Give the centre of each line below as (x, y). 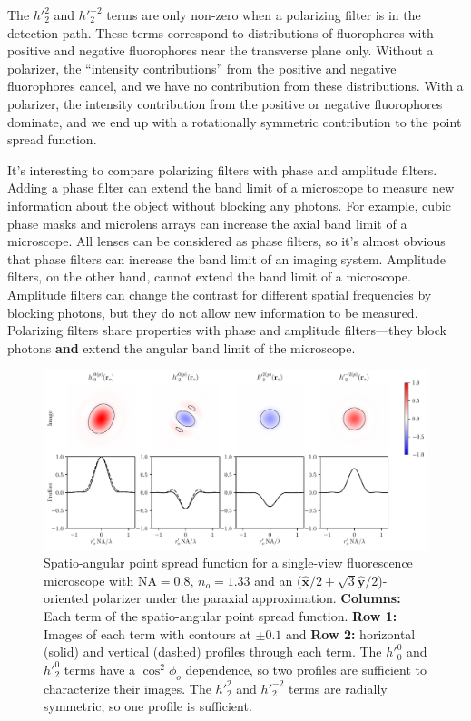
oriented (66, 598)
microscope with (89, 580)
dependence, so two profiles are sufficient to (306, 669)
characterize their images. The (128, 688)
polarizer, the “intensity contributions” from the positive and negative (202, 68)
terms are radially (338, 688)
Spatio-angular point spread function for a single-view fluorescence (228, 563)
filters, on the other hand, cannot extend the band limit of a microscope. (209, 277)
